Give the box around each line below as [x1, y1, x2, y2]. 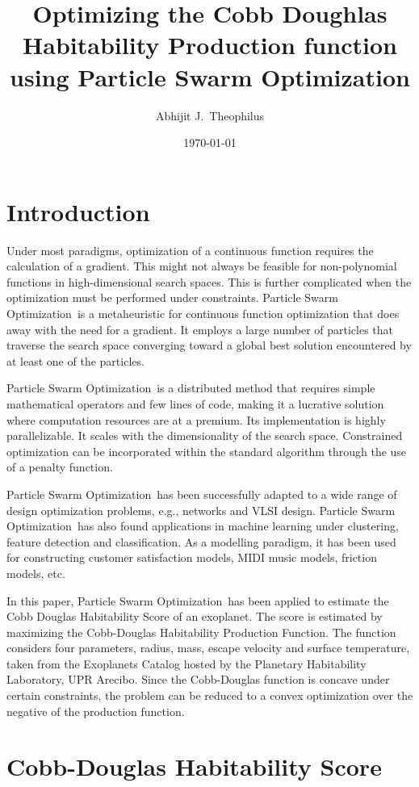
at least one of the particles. [6, 352, 145, 369]
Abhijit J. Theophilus [155, 107, 265, 123]
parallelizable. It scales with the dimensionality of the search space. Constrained [6, 427, 403, 444]
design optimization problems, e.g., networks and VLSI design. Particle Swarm [6, 501, 396, 518]
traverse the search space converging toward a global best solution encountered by [6, 337, 412, 354]
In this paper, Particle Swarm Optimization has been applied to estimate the [6, 592, 389, 609]
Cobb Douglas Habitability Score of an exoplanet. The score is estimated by [6, 608, 383, 625]
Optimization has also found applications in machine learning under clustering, [6, 517, 399, 534]
